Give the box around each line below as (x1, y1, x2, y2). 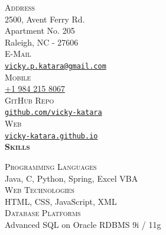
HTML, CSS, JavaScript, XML (5, 195, 117, 207)
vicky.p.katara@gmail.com (5, 62, 106, 70)
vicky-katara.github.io (5, 131, 98, 140)
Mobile (5, 70, 31, 83)
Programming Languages (5, 160, 97, 172)
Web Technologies (5, 184, 74, 196)
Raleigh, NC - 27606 (5, 36, 79, 48)
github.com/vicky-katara (5, 108, 102, 117)
